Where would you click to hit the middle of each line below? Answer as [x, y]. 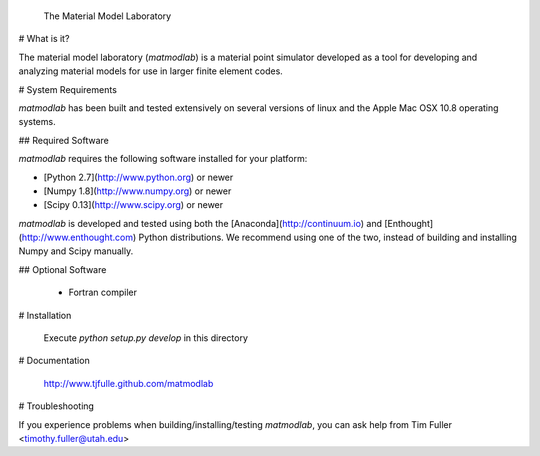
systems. [37, 122]
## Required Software [63, 140]
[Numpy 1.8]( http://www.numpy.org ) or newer [137, 191]
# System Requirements [67, 89]
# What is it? [44, 39]
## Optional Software [62, 269]
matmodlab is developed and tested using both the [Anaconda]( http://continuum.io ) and [200, 223]
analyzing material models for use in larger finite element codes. [151, 71]
